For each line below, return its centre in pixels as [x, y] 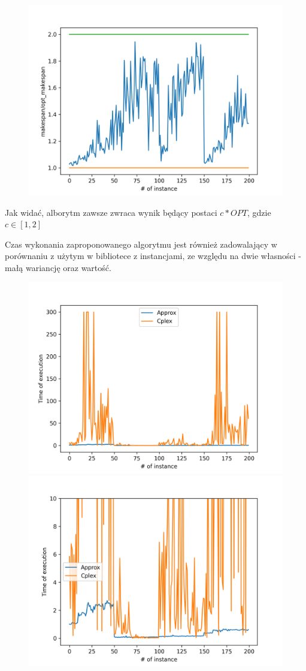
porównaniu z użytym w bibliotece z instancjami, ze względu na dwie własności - [153, 256]
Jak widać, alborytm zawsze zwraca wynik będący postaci [111, 212]
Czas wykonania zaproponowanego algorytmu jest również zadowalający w [141, 244]
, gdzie [259, 212]
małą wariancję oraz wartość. [58, 267]
